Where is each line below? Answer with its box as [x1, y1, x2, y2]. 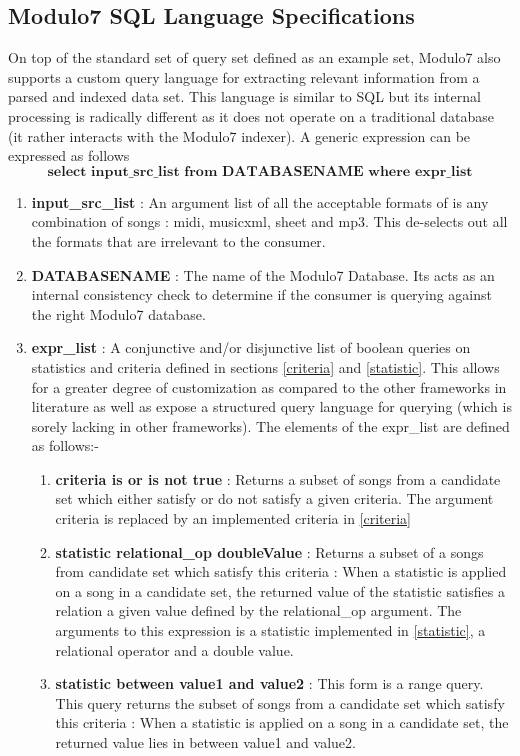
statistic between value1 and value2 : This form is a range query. [55, 673, 484, 694]
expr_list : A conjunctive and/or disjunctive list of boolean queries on [31, 337, 471, 358]
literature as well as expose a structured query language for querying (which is [31, 396, 512, 417]
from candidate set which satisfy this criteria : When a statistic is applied [55, 561, 507, 582]
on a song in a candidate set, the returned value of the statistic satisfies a [55, 580, 505, 601]
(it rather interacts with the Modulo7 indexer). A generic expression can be [8, 125, 471, 146]
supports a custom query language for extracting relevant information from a [8, 66, 480, 87]
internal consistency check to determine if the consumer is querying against [31, 284, 492, 305]
